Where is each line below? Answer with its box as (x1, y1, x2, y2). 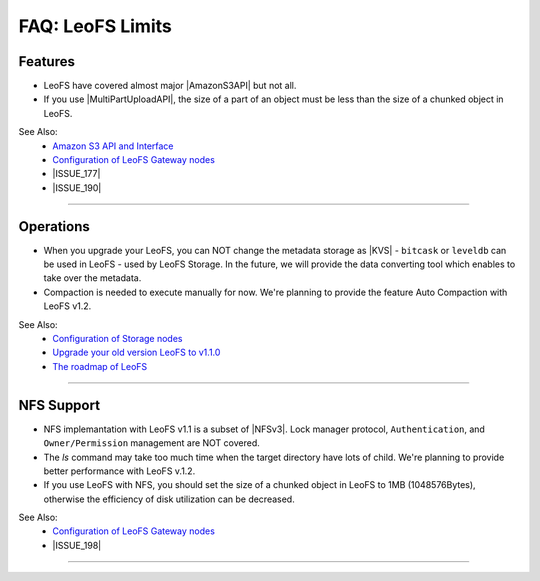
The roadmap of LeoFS (52, 360, 148, 372)
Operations (18, 218, 90, 235)
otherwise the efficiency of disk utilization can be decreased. (43, 493, 295, 505)
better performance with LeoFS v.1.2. (43, 465, 196, 477)
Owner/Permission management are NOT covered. (43, 437, 260, 449)
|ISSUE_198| (52, 539, 102, 551)
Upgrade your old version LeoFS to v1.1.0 (52, 346, 221, 359)
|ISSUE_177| (52, 168, 101, 180)
